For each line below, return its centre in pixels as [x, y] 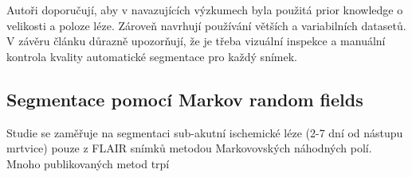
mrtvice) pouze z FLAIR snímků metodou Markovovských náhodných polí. [189, 148]
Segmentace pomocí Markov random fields [185, 99]
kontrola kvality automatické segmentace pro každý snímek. [152, 56]
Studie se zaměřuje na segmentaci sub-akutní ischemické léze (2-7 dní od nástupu [205, 132]
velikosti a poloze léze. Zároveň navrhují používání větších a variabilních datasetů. [206, 25]
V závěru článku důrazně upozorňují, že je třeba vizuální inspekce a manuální [196, 41]
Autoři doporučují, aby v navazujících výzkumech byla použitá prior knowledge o [205, 10]
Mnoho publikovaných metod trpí [88, 163]
